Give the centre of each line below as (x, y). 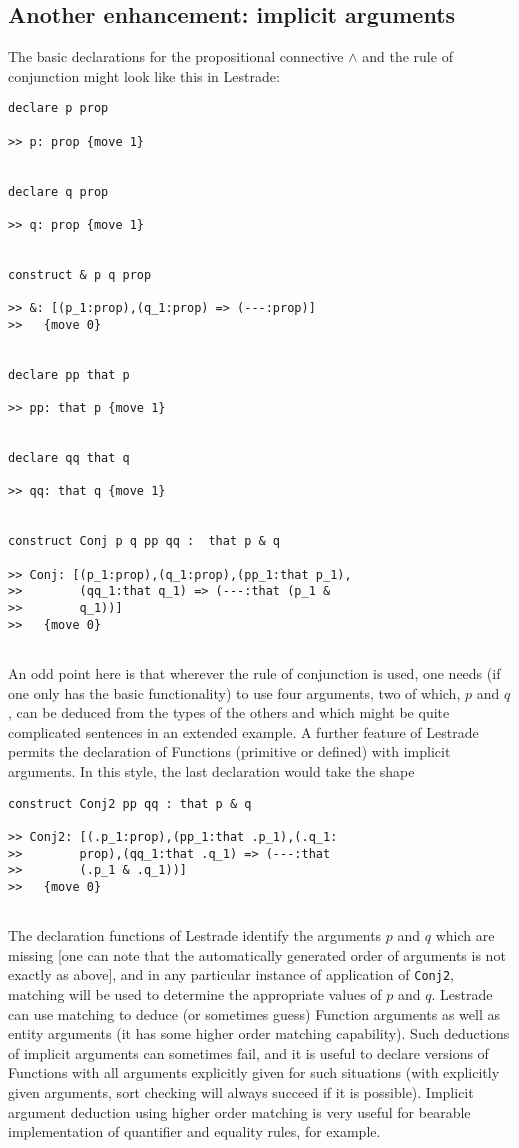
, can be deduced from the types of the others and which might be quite (229, 712)
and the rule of (407, 56)
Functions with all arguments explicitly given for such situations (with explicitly (254, 1072)
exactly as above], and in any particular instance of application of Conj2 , (231, 974)
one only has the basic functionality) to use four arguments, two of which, (234, 692)
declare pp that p (69, 374)
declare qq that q (69, 458)
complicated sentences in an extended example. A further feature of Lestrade (243, 731)
